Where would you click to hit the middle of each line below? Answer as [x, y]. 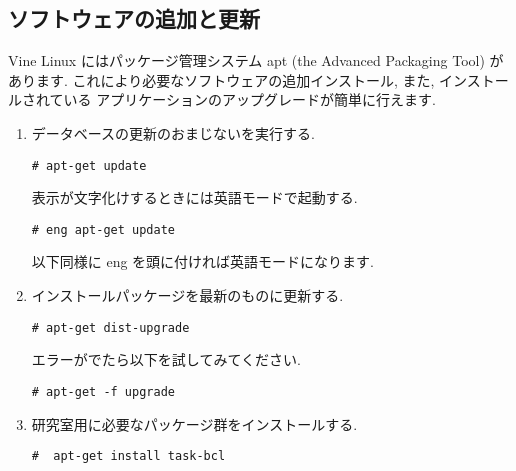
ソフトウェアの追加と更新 [134, 18]
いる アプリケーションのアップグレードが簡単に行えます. [249, 99]
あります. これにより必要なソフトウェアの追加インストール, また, [221, 79]
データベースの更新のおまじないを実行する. [173, 132]
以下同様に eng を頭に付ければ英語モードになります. [203, 261]
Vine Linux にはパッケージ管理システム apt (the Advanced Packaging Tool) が [256, 60]
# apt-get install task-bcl [128, 456]
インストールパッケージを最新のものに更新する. [187, 295]
